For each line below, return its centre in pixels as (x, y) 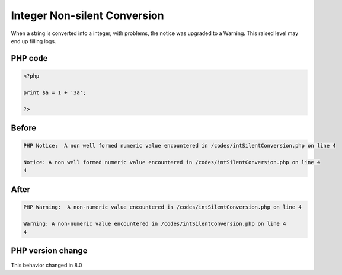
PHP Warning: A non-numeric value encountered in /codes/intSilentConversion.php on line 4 (162, 207)
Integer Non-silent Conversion (87, 15)
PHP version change (49, 251)
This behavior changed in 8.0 (47, 265)
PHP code (29, 58)
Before (24, 128)
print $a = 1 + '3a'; (55, 92)
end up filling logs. (33, 41)
